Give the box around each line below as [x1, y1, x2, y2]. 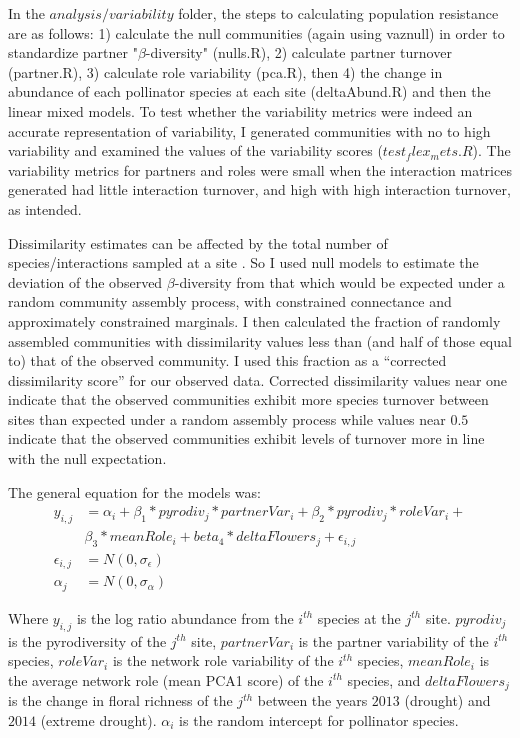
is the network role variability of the [112, 650, 334, 671]
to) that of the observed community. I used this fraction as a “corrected [8, 350, 447, 371]
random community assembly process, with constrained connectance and [8, 291, 452, 312]
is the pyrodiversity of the [8, 630, 167, 651]
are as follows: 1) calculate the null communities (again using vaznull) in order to [8, 22, 505, 43]
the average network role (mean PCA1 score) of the [8, 669, 324, 690]
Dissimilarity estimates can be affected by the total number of [8, 232, 388, 253]
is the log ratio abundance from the [76, 607, 294, 628]
